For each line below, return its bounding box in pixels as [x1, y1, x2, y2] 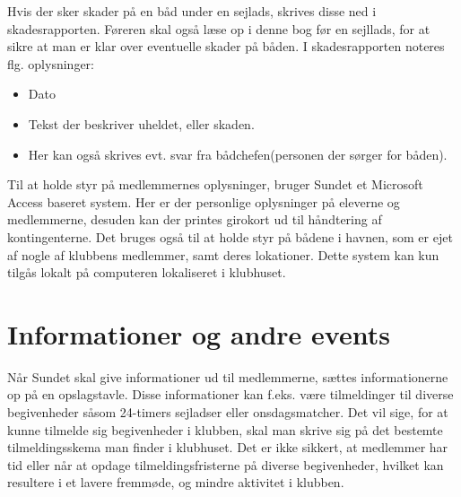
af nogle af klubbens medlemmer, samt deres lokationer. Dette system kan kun [7, 245, 439, 264]
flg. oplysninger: [7, 54, 94, 73]
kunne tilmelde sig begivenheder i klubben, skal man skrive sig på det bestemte [7, 420, 443, 439]
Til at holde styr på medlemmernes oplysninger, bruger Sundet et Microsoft [7, 175, 423, 194]
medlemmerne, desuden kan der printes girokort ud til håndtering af [7, 210, 382, 229]
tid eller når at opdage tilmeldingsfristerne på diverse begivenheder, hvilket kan [7, 455, 444, 474]
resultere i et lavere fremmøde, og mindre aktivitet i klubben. [7, 473, 344, 492]
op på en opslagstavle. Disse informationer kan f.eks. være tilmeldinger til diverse [7, 385, 454, 404]
